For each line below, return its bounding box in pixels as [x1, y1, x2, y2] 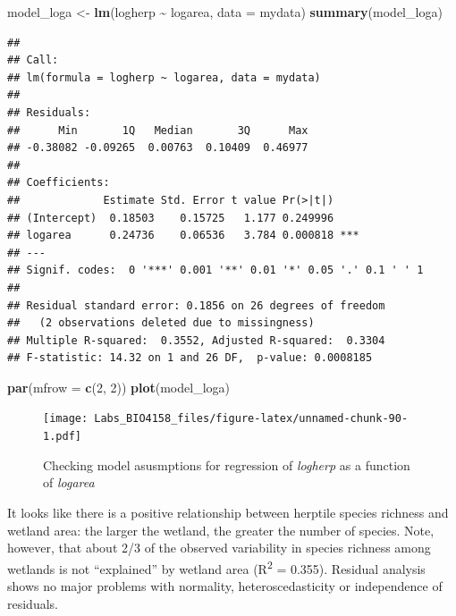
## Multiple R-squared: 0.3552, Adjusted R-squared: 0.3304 [7, 333, 385, 347]
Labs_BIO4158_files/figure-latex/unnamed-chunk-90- [94, 412, 409, 426]
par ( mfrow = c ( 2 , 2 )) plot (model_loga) [7, 377, 230, 396]
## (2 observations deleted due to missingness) [7, 316, 315, 330]
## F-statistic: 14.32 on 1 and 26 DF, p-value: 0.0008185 [7, 351, 373, 365]
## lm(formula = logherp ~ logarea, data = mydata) [7, 71, 321, 84]
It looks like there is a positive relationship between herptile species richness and [7, 502, 449, 521]
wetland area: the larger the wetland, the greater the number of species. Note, [7, 520, 435, 539]
